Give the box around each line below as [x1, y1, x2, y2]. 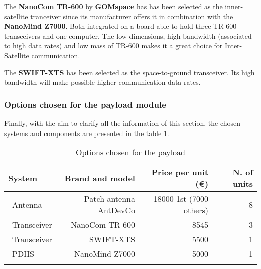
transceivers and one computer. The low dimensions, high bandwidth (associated [4, 30, 252, 41]
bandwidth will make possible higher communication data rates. [4, 77, 201, 87]
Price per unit [151, 166, 209, 178]
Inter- [224, 40, 242, 51]
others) [184, 204, 209, 216]
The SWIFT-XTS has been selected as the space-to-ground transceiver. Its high [4, 67, 255, 77]
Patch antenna [84, 193, 135, 205]
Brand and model [64, 172, 135, 184]
